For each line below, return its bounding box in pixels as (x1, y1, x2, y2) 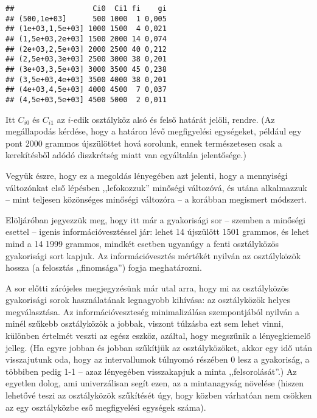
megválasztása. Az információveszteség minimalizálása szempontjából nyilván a (5, 305, 300, 318)
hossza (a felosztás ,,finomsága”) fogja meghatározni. (5, 261, 202, 274)
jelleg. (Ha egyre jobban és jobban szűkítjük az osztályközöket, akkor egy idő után (5, 341, 312, 354)
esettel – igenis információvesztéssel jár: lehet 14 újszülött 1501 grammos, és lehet (5, 225, 310, 238)
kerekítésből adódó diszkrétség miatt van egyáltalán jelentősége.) (5, 148, 246, 161)
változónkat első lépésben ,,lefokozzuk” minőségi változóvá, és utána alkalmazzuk (5, 181, 307, 193)
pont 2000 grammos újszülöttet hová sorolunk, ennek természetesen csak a (5, 136, 282, 149)
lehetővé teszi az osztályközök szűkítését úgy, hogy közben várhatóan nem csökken (5, 389, 312, 402)
